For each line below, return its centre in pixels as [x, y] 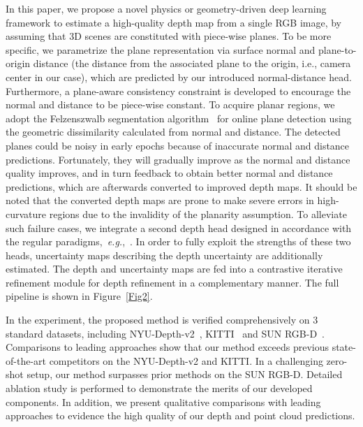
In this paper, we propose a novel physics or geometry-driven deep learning [166, 8]
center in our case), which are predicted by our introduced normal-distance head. [179, 77]
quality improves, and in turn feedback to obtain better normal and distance [169, 173]
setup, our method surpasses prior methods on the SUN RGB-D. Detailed [185, 374]
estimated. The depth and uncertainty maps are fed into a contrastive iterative [174, 269]
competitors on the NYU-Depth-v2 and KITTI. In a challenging [186, 360]
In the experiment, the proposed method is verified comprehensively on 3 [162, 320]
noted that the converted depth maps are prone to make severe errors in [160, 200]
